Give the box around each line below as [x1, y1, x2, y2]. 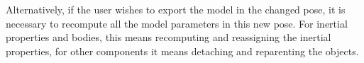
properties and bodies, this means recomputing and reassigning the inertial [6, 30, 331, 45]
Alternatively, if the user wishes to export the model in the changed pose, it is [6, 2, 346, 16]
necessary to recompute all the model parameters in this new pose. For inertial [6, 16, 348, 30]
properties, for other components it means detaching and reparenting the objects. [6, 43, 359, 58]
